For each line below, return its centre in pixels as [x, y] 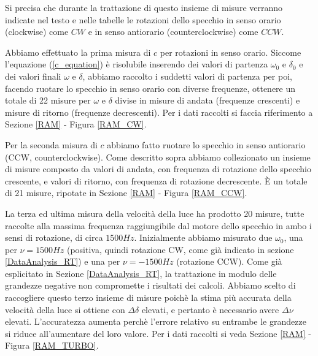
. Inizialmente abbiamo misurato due [203, 237]
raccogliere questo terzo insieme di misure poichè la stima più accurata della [148, 297]
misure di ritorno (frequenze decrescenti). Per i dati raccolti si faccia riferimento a [159, 112]
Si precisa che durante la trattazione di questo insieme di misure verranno [144, 7]
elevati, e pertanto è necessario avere [210, 309]
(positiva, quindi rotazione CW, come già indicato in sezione [180, 249]
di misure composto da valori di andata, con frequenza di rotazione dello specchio [158, 169]
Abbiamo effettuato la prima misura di [78, 52]
